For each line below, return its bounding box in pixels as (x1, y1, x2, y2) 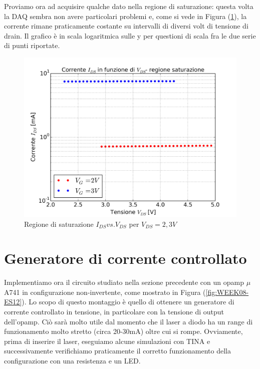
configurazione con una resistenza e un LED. (4, 355, 141, 366)
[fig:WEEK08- (205, 286, 249, 297)
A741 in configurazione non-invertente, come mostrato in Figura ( (4, 286, 206, 297)
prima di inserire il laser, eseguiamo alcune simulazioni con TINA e (4, 335, 210, 346)
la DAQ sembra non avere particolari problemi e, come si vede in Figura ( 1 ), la (4, 11, 247, 21)
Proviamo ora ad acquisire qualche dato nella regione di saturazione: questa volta (4, 1, 253, 11)
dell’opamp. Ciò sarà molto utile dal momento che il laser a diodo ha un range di (4, 316, 253, 326)
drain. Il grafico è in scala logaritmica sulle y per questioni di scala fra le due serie (4, 30, 256, 41)
